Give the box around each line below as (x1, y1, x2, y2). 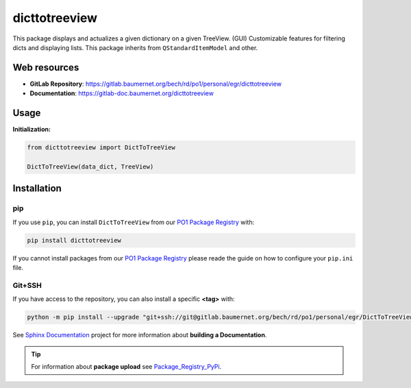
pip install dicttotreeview (27, 237, 121, 244)
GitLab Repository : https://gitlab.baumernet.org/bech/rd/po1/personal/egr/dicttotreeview (29, 80, 282, 88)
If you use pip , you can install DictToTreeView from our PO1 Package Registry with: (12, 218, 255, 226)
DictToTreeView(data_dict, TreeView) (27, 162, 154, 171)
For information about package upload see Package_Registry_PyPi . (31, 362, 222, 370)
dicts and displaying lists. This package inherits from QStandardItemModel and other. (12, 43, 258, 51)
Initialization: (12, 125, 51, 134)
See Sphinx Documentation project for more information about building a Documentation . (12, 331, 267, 339)
